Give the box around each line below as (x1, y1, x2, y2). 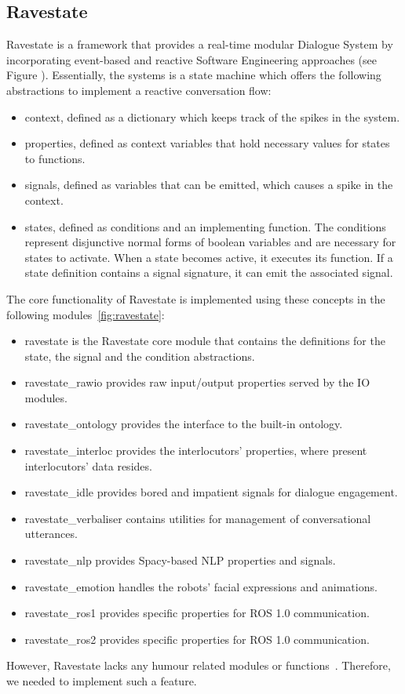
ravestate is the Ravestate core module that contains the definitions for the (24, 332, 385, 349)
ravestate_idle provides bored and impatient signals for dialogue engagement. (24, 484, 398, 500)
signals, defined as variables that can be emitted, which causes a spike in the (24, 176, 393, 193)
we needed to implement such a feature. (6, 673, 197, 689)
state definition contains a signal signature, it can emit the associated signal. (24, 264, 393, 281)
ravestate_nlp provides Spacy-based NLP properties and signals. (24, 552, 336, 569)
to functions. (24, 150, 86, 166)
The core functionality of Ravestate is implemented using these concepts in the (6, 290, 385, 307)
